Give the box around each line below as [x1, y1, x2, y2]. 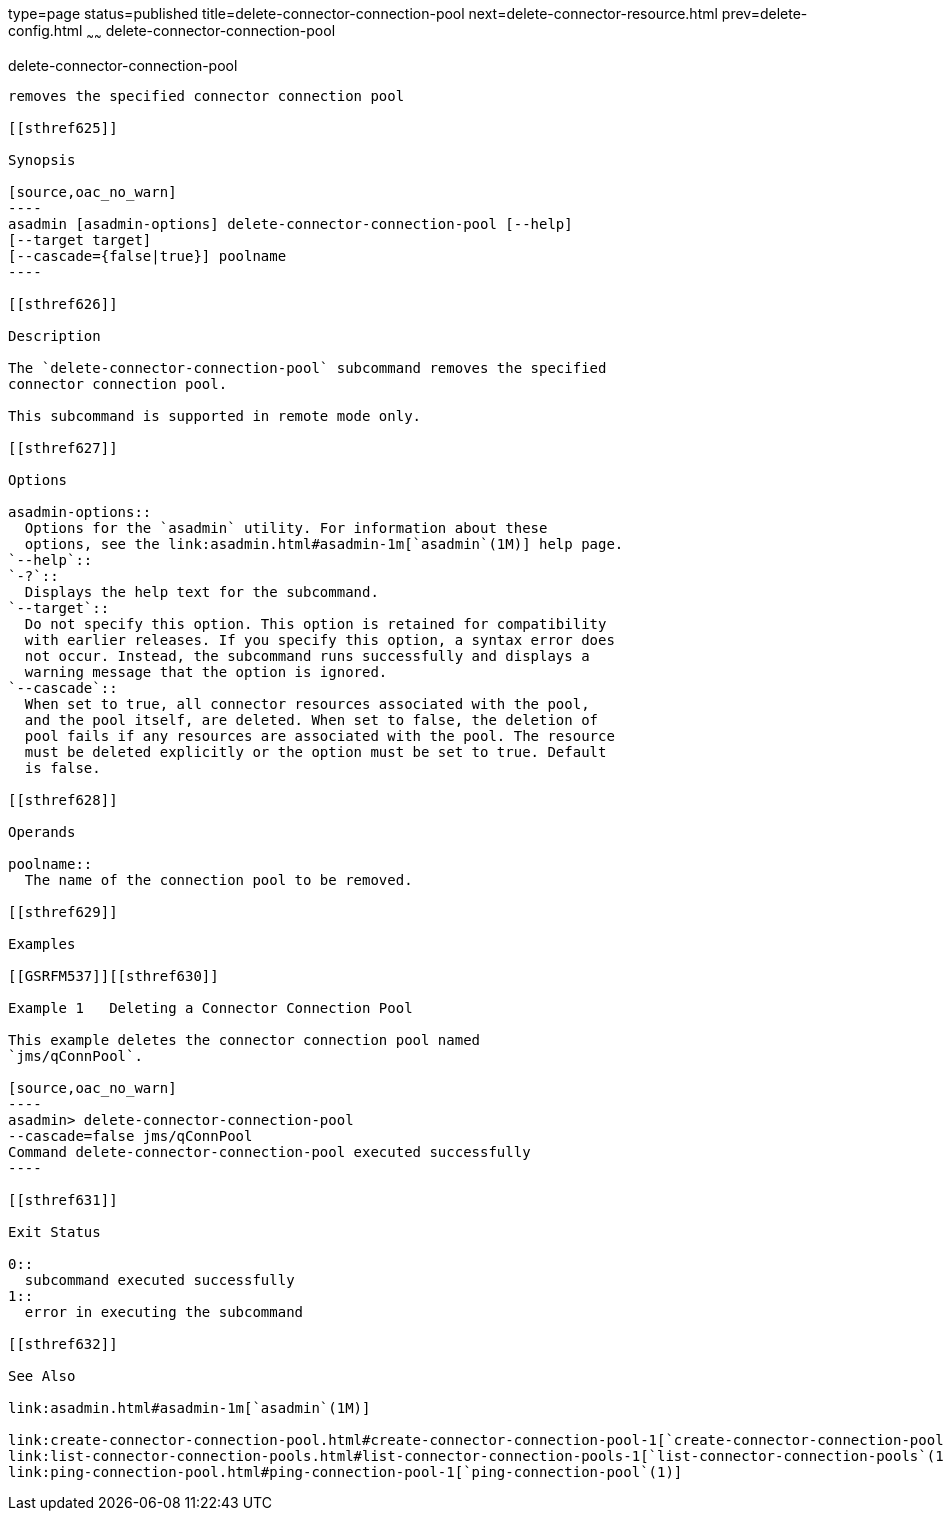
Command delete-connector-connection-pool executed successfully [8, 1143, 531, 1160]
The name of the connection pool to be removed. [24, 871, 413, 888]
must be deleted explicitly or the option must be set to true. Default [24, 743, 607, 760]
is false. [24, 759, 101, 776]
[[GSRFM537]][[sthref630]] [8, 967, 219, 984]
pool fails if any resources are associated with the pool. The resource [24, 727, 615, 744]
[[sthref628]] [8, 791, 118, 808]
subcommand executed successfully [24, 1271, 295, 1288]
